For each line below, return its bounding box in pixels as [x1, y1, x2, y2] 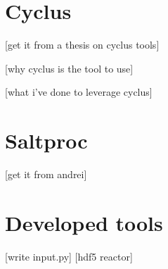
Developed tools [5, 208, 163, 237]
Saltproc [5, 126, 88, 155]
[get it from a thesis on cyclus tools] [5, 37, 160, 52]
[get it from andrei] [5, 167, 87, 182]
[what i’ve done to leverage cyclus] [5, 85, 153, 99]
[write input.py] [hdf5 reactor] [5, 249, 133, 263]
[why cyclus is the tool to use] [5, 61, 134, 75]
